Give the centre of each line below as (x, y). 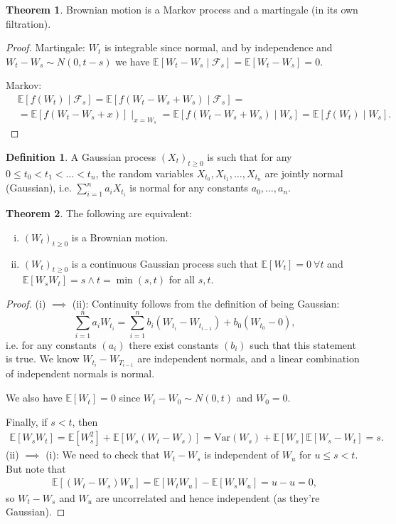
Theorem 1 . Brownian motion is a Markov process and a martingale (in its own (182, 9)
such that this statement (303, 344)
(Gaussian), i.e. (39, 188)
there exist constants (174, 344)
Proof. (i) (26, 304)
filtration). (28, 23)
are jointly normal (304, 173)
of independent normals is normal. (80, 373)
